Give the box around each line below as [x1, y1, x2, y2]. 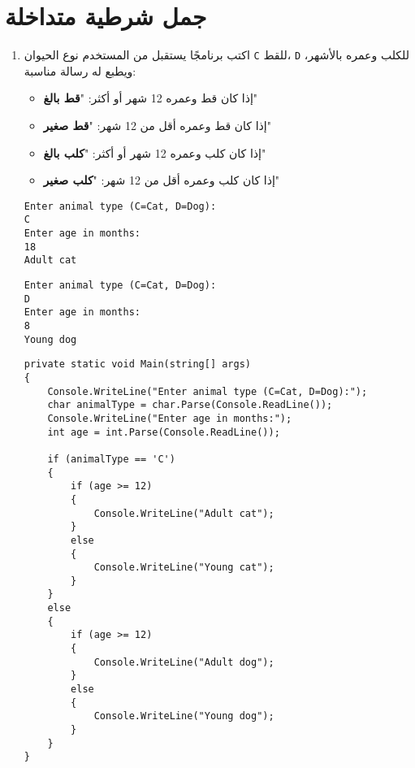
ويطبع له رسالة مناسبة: [24, 62, 136, 79]
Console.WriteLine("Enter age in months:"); [47, 412, 292, 424]
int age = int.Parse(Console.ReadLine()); [47, 426, 280, 438]
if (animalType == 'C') [47, 453, 175, 465]
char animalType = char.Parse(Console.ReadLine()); [47, 399, 333, 411]
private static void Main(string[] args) [24, 358, 251, 371]
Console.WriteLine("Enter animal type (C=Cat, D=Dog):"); [47, 385, 368, 397]
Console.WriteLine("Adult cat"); [93, 507, 275, 519]
